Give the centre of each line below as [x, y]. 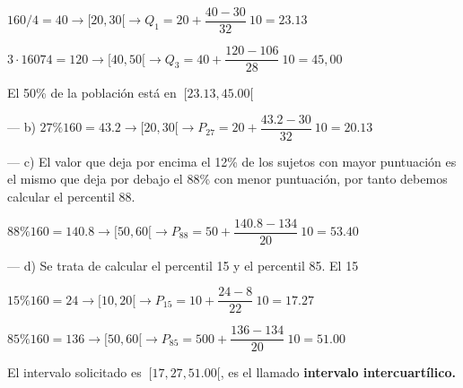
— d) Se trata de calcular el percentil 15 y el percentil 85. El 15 [183, 265]
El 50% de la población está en [92, 93]
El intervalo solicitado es [74, 372]
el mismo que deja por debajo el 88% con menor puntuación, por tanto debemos [227, 179]
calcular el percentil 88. [71, 196]
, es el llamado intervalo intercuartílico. [338, 372]
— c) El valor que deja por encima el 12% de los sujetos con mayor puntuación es [232, 161]
